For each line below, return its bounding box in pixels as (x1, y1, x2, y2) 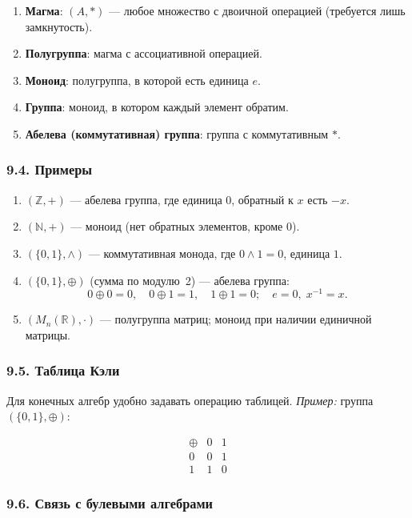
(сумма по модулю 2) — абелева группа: (90, 271, 290, 288)
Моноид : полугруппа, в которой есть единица (25, 71, 249, 88)
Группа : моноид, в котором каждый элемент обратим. (25, 98, 289, 115)
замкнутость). (25, 18, 93, 34)
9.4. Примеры (6, 159, 93, 179)
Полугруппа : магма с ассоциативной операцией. (25, 45, 262, 62)
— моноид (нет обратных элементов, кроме (70, 218, 283, 235)
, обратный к (231, 191, 294, 207)
